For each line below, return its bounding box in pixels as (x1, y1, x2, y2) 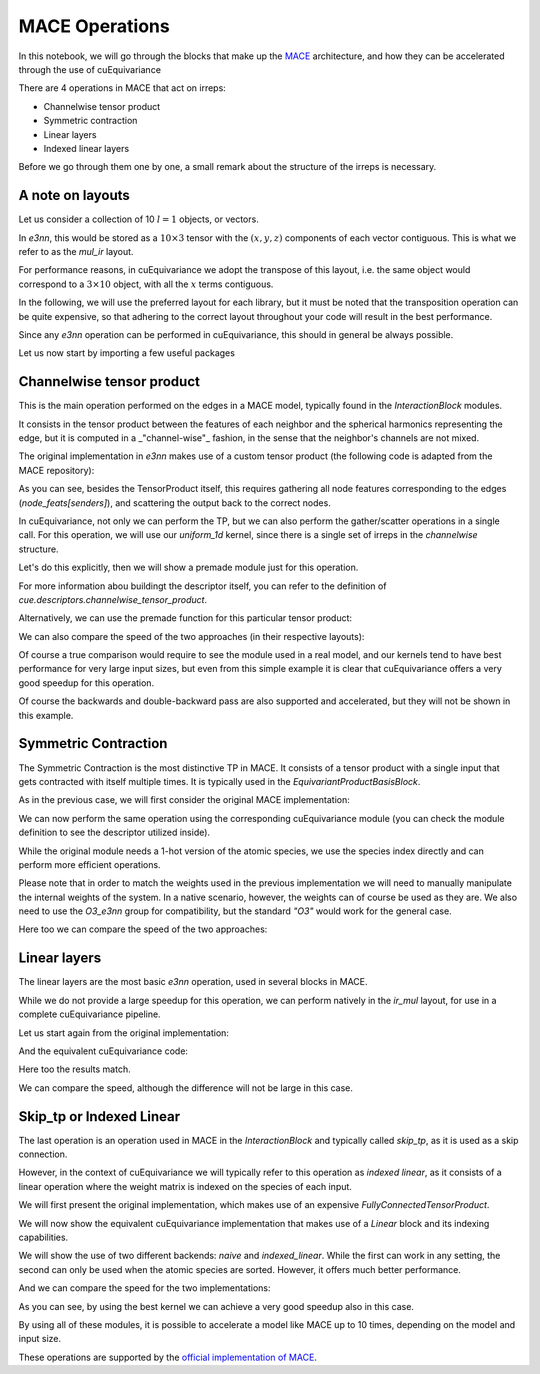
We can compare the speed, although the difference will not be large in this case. (18, 1081, 354, 1094)
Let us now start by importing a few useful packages (18, 347, 235, 359)
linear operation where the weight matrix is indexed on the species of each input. (18, 1180, 352, 1192)
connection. (18, 1148, 68, 1160)
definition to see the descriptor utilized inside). (18, 826, 210, 839)
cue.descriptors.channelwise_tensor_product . (18, 593, 208, 605)
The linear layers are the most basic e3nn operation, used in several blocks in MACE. (18, 976, 369, 988)
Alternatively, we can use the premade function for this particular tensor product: (18, 612, 353, 624)
